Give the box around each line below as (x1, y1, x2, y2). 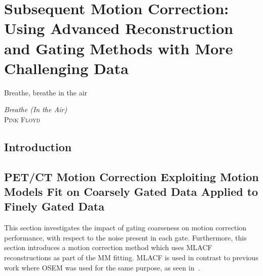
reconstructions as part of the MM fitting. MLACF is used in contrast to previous (4, 252, 258, 263)
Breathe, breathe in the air (4, 87, 88, 97)
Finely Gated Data (4, 198, 104, 214)
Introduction (4, 139, 72, 154)
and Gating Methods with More (4, 38, 233, 58)
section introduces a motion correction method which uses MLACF (4, 242, 212, 253)
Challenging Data (4, 57, 129, 78)
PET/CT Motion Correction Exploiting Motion (4, 168, 259, 184)
